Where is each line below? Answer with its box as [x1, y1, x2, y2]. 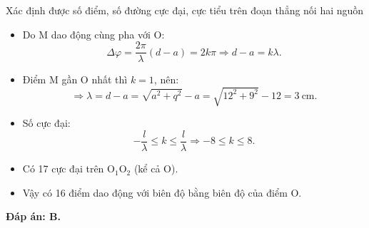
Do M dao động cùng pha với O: [22, 26, 165, 41]
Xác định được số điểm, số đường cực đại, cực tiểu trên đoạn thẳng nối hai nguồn [6, 3, 364, 17]
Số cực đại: [22, 115, 71, 130]
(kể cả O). [133, 161, 178, 176]
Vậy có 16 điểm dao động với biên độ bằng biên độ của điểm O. [22, 185, 302, 199]
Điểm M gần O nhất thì [22, 72, 128, 87]
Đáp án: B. [6, 209, 61, 224]
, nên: [153, 72, 179, 87]
